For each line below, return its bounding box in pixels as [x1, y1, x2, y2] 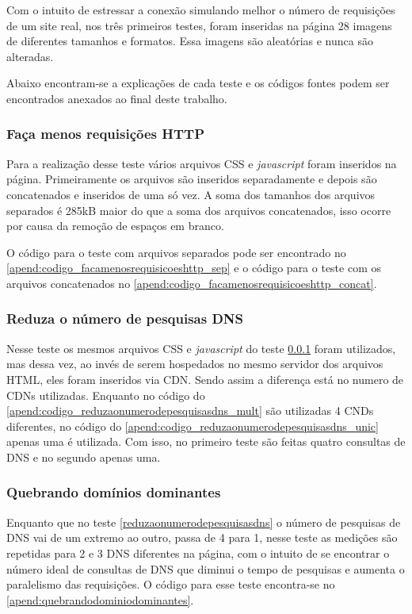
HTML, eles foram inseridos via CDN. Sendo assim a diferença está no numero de [6, 370, 404, 387]
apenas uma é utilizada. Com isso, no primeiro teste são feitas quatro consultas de [6, 433, 406, 450]
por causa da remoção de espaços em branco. [6, 217, 224, 234]
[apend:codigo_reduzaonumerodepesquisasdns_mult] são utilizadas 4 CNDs [6, 402, 374, 419]
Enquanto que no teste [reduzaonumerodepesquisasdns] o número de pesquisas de [6, 513, 401, 530]
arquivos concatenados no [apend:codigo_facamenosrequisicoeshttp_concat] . [6, 274, 377, 291]
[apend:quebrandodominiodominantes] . [6, 591, 194, 608]
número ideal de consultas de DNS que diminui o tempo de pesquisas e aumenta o [6, 560, 405, 577]
